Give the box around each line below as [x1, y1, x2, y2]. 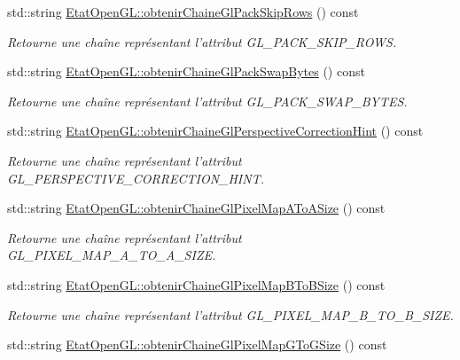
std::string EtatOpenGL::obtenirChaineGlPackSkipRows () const [7, 3, 359, 20]
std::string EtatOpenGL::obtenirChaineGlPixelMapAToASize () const [7, 199, 386, 217]
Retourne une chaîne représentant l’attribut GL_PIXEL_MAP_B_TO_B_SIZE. [7, 305, 454, 324]
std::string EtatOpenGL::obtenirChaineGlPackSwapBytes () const [7, 62, 365, 81]
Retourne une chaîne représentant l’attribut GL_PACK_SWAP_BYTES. [7, 91, 408, 110]
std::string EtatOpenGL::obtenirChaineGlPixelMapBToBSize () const [7, 275, 386, 293]
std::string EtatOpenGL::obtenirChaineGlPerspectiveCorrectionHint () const [7, 121, 424, 140]
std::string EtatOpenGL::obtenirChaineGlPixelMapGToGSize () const [7, 335, 387, 354]
